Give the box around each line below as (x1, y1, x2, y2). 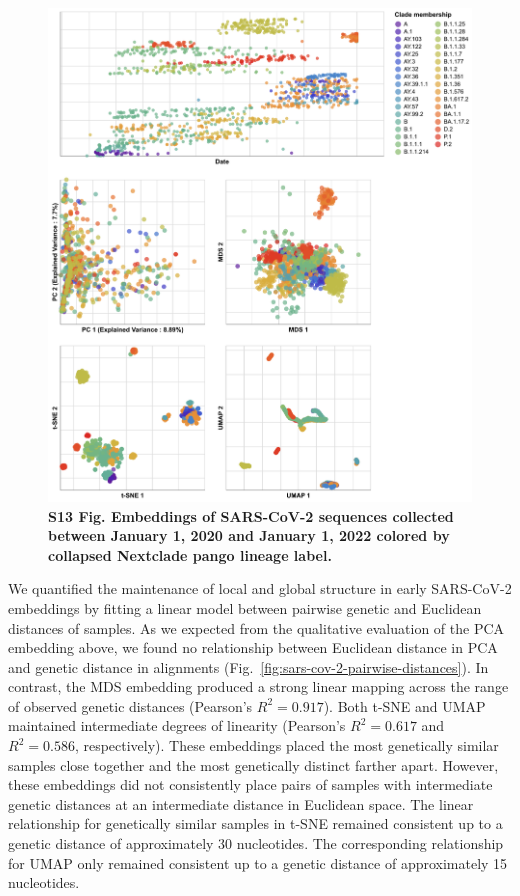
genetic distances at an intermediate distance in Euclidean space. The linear (8, 793, 474, 814)
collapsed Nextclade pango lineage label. (48, 544, 332, 565)
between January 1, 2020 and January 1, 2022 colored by (48, 525, 450, 546)
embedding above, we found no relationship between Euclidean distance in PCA (8, 637, 498, 658)
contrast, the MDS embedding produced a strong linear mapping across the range (8, 676, 509, 697)
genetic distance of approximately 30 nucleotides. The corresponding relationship (8, 833, 504, 854)
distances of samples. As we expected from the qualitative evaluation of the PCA (8, 617, 505, 638)
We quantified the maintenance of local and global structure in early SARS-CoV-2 (8, 578, 512, 599)
